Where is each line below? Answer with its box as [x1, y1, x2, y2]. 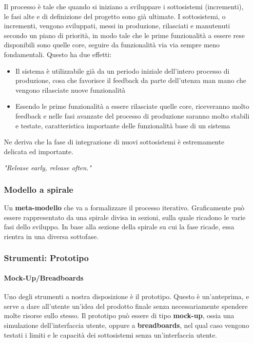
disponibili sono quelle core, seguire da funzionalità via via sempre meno [4, 40, 220, 50]
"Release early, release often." [4, 162, 92, 173]
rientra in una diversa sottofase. [4, 231, 99, 241]
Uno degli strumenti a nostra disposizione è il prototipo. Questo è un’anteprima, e [4, 291, 249, 302]
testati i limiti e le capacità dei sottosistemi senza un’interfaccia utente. [4, 329, 217, 340]
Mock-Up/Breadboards [4, 272, 84, 282]
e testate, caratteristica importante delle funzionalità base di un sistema [15, 120, 231, 130]
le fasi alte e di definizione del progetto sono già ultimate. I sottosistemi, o [4, 11, 226, 21]
